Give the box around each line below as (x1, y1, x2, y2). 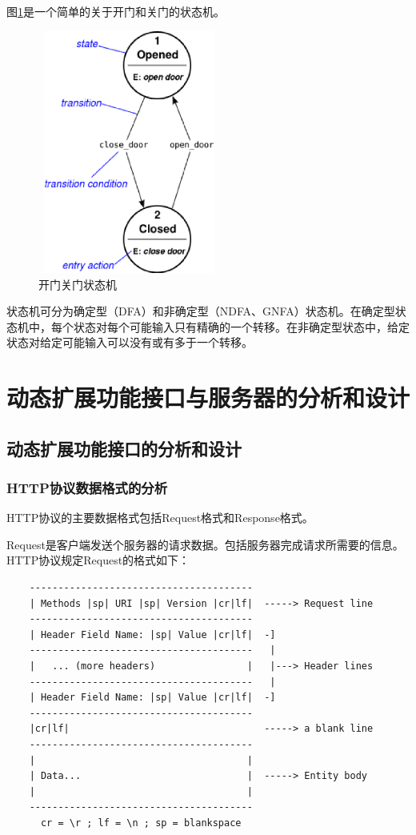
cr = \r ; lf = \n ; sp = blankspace (40, 817, 242, 829)
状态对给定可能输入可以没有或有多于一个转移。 (6, 334, 253, 351)
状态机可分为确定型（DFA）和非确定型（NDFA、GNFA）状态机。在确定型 (6, 303, 395, 319)
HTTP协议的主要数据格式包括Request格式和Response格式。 (6, 509, 314, 526)
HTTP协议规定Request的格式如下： (6, 552, 190, 568)
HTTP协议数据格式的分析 (6, 478, 167, 497)
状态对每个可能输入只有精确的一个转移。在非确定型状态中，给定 (73, 318, 410, 335)
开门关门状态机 (38, 275, 117, 292)
